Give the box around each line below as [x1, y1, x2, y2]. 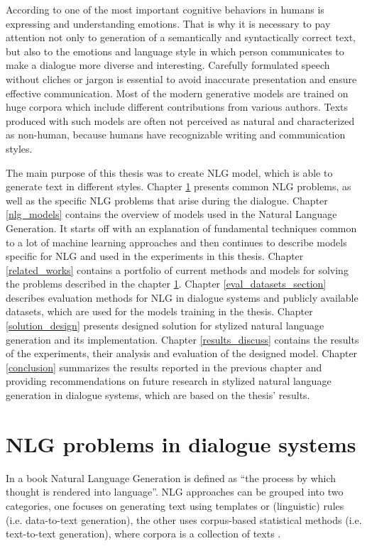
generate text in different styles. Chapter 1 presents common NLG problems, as [6, 179, 351, 194]
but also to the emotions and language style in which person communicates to [6, 43, 344, 58]
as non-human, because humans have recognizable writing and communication [6, 127, 346, 142]
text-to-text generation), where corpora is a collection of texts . [6, 526, 281, 541]
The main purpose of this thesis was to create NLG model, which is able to [6, 165, 333, 180]
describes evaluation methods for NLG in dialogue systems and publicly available [6, 290, 358, 305]
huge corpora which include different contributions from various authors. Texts [6, 99, 349, 114]
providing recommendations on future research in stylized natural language [6, 373, 332, 388]
